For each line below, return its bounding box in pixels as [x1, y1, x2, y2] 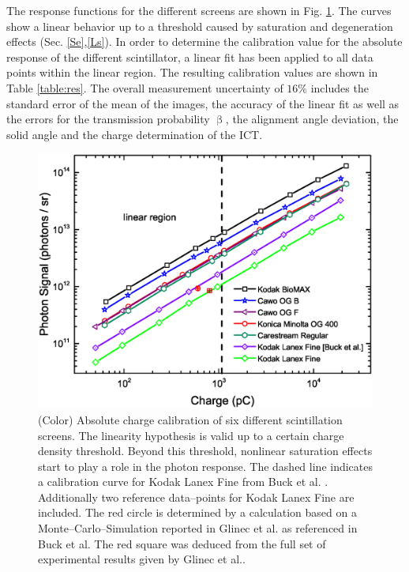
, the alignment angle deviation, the [225, 111, 399, 127]
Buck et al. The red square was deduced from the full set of [38, 535, 326, 551]
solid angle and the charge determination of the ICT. [6, 126, 263, 142]
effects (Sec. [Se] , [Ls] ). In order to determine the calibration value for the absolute [6, 33, 403, 50]
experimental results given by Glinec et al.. [38, 551, 246, 567]
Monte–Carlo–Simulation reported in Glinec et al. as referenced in [38, 520, 358, 536]
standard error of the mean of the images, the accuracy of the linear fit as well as [6, 95, 400, 111]
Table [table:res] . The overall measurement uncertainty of [6, 79, 283, 96]
